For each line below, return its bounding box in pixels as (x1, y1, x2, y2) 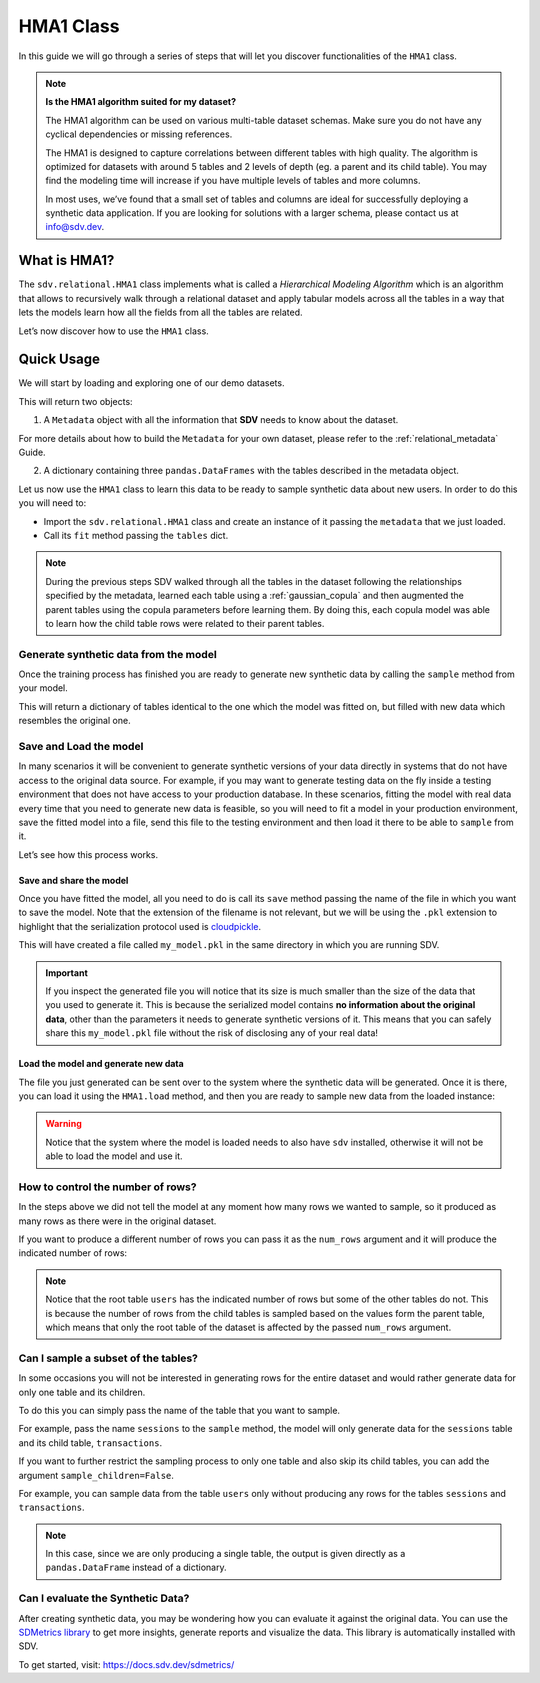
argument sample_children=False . (18, 1469, 175, 1481)
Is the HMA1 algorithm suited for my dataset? (45, 96, 237, 108)
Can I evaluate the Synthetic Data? (18, 1591, 190, 1605)
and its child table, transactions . (18, 1436, 163, 1449)
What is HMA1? (18, 252, 115, 269)
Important (45, 966, 89, 979)
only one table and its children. (18, 1386, 146, 1398)
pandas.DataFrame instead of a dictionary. (45, 1561, 227, 1574)
